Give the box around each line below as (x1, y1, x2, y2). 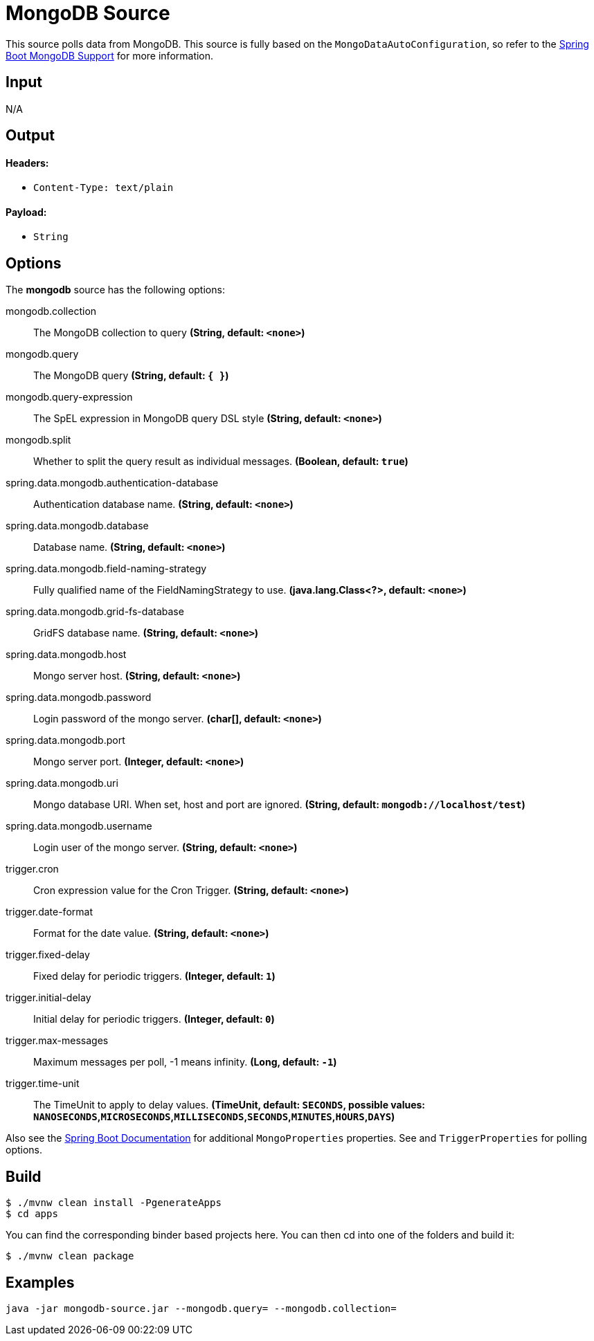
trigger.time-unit (6, 1077, 80, 1090)
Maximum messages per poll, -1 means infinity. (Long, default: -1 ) (33, 1056, 337, 1068)
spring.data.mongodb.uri (6, 777, 118, 790)
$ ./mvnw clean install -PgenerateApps (6, 1197, 222, 1209)
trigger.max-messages (6, 1034, 109, 1047)
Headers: (6, 156, 49, 169)
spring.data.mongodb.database (6, 520, 149, 532)
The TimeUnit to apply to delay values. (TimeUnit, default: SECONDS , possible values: (33, 1099, 426, 1111)
